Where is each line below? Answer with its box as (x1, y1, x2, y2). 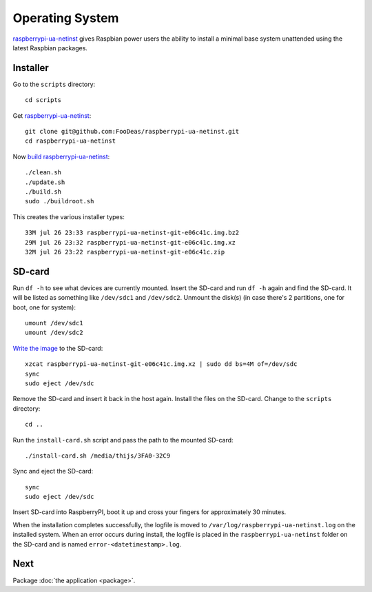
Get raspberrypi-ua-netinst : (12, 111, 92, 120)
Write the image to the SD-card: (12, 344, 103, 352)
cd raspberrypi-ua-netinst (25, 137, 116, 145)
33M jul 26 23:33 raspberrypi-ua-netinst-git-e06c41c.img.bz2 (25, 229, 240, 237)
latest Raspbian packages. (12, 43, 87, 52)
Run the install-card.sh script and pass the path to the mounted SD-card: (12, 436, 234, 444)
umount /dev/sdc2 (25, 329, 83, 337)
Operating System (12, 10, 119, 25)
